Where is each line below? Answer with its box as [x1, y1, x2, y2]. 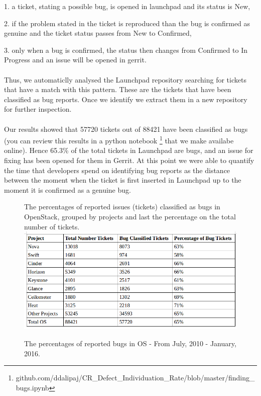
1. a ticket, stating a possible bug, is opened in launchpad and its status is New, [4, 1, 250, 11]
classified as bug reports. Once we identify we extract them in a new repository [4, 94, 247, 104]
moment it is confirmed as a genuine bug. [4, 184, 131, 195]
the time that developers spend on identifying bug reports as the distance [4, 165, 230, 175]
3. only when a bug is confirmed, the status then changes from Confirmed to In [4, 44, 247, 55]
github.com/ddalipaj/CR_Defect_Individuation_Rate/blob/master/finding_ [16, 372, 255, 383]
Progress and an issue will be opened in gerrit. [4, 54, 147, 65]
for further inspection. [4, 104, 72, 114]
